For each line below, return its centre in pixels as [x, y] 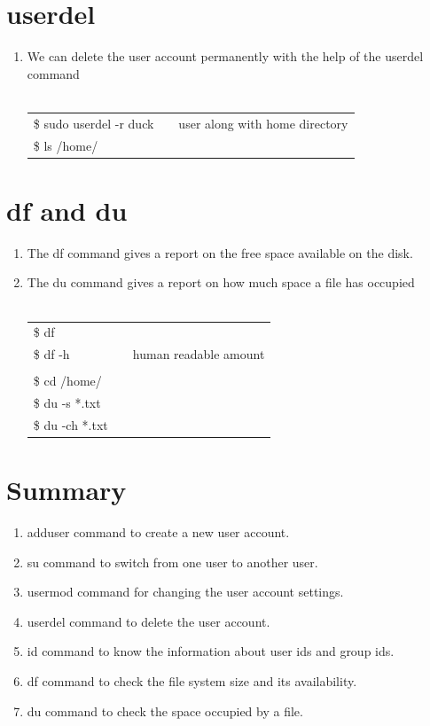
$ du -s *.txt [67, 403]
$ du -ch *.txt [70, 424]
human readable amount [199, 354]
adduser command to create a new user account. [158, 532]
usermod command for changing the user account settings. [185, 592]
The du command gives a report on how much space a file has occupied [221, 282]
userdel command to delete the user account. [149, 621]
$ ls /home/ [66, 145]
